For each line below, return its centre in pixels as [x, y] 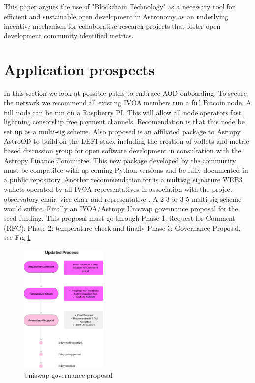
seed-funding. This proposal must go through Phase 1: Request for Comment [120, 218]
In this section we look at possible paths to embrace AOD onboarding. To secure [125, 93]
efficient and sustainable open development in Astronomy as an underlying [116, 16]
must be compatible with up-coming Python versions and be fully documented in [126, 170]
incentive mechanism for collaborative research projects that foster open [112, 26]
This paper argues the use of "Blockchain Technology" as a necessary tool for [120, 6]
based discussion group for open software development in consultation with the [123, 151]
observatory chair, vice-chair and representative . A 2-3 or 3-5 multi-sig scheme [123, 199]
